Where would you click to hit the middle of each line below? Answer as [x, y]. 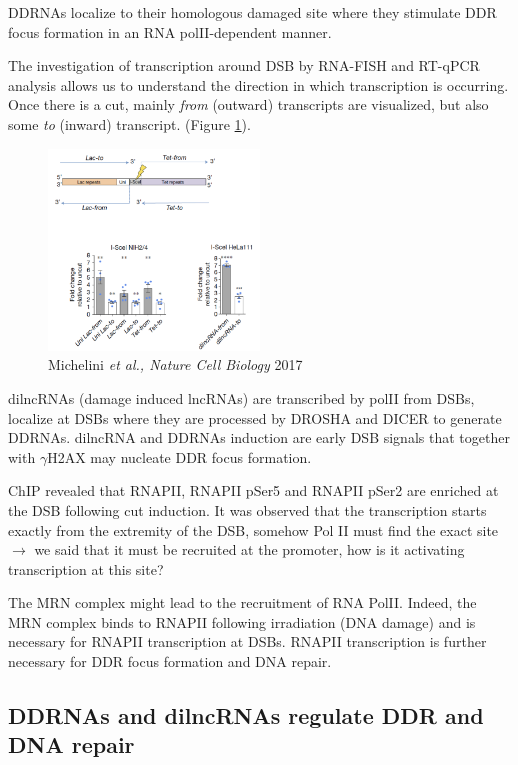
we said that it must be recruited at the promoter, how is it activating [249, 549]
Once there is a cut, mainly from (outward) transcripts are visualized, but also [248, 104]
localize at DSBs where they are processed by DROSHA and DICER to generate [255, 417]
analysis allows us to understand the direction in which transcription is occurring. [258, 84]
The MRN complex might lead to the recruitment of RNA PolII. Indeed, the [242, 602]
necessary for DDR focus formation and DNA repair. [170, 661]
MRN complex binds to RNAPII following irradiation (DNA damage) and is [242, 621]
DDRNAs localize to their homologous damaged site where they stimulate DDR [252, 12]
